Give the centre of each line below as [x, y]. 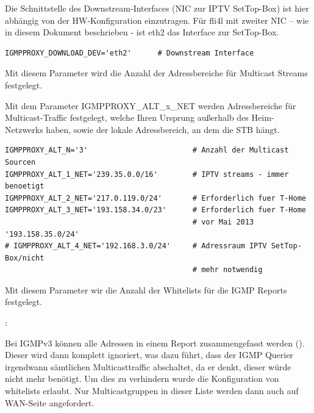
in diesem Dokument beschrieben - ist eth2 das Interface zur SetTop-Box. [142, 32]
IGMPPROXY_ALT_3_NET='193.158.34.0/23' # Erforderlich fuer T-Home [155, 210]
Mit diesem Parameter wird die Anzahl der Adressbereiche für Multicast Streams [156, 73]
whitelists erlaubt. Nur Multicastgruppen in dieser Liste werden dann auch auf [152, 391]
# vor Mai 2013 [223, 222]
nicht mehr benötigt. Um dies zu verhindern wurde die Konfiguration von [142, 379]
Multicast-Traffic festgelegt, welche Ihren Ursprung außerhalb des [127, 117]
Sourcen [20, 162]
